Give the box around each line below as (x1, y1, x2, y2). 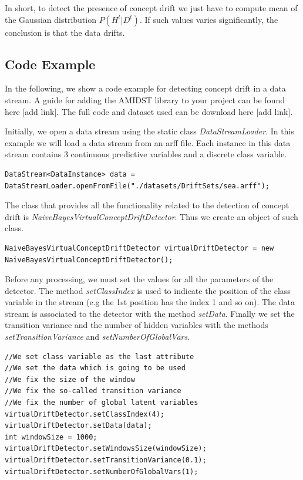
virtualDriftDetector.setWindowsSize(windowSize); (5, 444, 207, 453)
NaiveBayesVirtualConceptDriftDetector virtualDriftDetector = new (5, 244, 274, 252)
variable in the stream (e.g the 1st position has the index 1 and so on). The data (5, 296, 295, 308)
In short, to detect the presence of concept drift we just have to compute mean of (5, 2, 298, 13)
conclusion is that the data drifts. (5, 26, 125, 38)
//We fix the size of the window (5, 375, 135, 384)
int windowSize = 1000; (5, 432, 97, 441)
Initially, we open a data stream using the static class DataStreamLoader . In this (5, 125, 294, 137)
